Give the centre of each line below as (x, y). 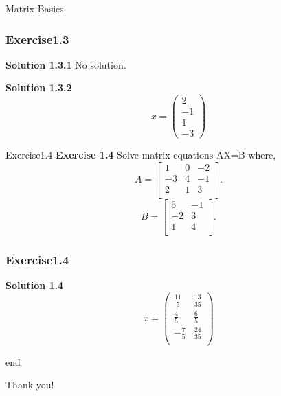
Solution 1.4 (35, 285)
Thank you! (30, 385)
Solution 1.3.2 (39, 88)
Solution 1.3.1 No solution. (66, 64)
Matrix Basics (35, 8)
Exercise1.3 (37, 39)
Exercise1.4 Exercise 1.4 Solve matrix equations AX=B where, (141, 155)
